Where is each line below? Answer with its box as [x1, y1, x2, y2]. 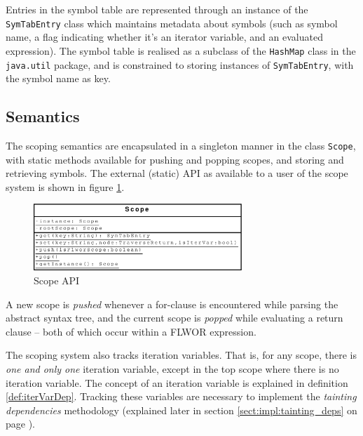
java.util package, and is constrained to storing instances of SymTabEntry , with [6, 57, 354, 72]
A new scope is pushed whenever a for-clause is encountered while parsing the [6, 296, 338, 311]
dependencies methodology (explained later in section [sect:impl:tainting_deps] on [6, 402, 357, 417]
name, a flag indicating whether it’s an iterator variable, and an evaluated [6, 29, 323, 44]
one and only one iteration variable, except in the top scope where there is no [6, 362, 339, 376]
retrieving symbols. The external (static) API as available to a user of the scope [6, 166, 348, 180]
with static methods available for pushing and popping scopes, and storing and [6, 152, 344, 166]
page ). [6, 416, 35, 431]
